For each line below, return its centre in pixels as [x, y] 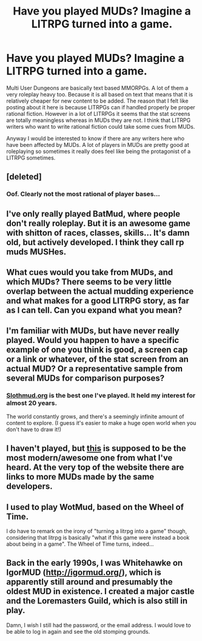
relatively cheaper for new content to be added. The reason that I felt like [97, 101]
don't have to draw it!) [34, 429]
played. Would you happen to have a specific [93, 340]
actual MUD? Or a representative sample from [95, 369]
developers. [29, 487]
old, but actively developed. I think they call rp [95, 242]
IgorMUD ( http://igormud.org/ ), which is [84, 573]
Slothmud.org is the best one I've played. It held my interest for [101, 396]
